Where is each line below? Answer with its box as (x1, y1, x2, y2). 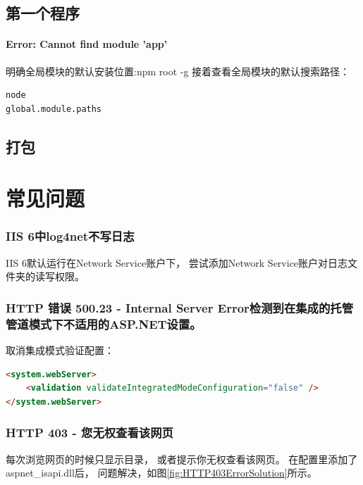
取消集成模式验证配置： (6, 343, 114, 358)
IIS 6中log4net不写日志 (6, 227, 135, 245)
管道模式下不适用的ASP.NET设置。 (6, 315, 202, 332)
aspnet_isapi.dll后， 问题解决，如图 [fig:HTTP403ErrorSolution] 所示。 (6, 465, 317, 480)
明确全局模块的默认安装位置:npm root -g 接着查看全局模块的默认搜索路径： (6, 63, 350, 78)
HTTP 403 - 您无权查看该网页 (6, 424, 173, 441)
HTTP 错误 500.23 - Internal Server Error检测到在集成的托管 (6, 298, 354, 316)
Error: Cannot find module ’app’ (6, 37, 168, 51)
